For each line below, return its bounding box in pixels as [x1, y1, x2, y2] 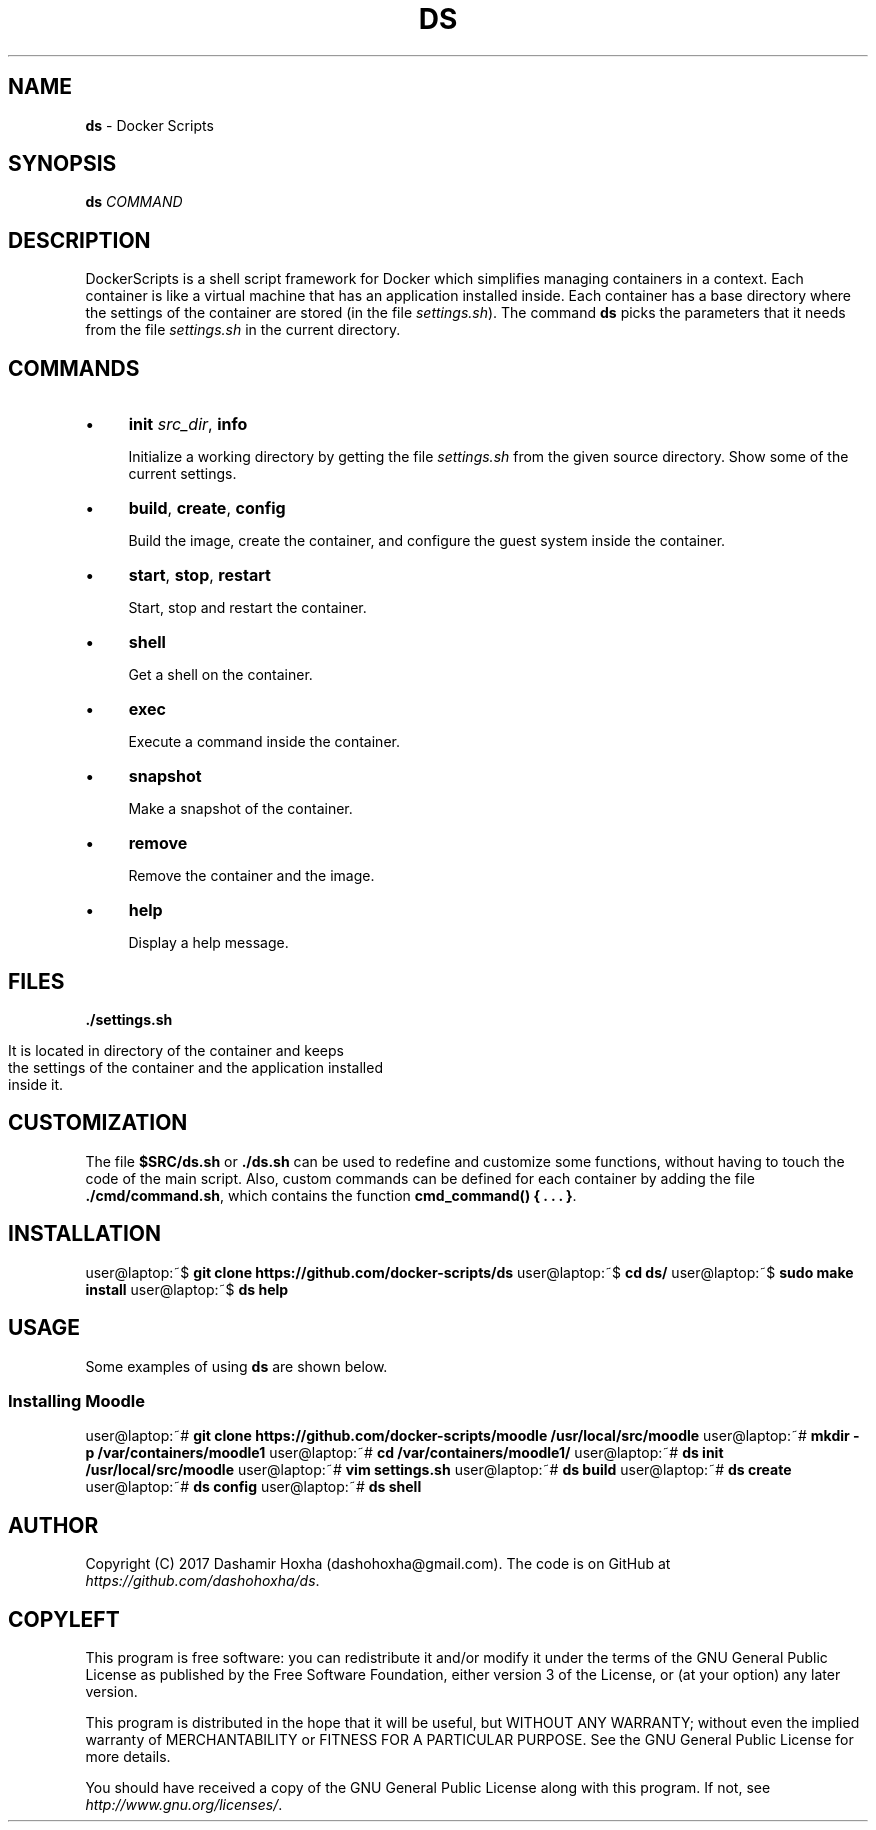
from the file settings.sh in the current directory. [85, 321, 401, 339]
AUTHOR [8, 1512, 99, 1538]
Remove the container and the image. [128, 867, 375, 885]
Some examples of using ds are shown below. [85, 1357, 388, 1375]
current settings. [128, 465, 237, 483]
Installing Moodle [8, 1390, 146, 1411]
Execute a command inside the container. [128, 733, 400, 751]
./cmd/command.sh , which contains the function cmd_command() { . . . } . [85, 1186, 577, 1204]
